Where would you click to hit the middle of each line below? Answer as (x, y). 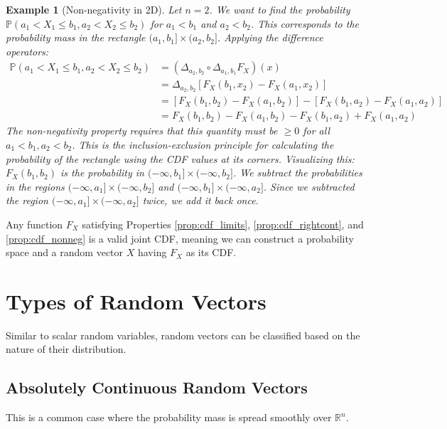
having (152, 252)
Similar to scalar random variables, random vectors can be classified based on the (183, 335)
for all (316, 131)
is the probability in (102, 173)
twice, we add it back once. (200, 200)
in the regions (35, 186)
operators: (27, 51)
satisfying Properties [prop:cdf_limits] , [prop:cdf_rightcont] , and (223, 224)
